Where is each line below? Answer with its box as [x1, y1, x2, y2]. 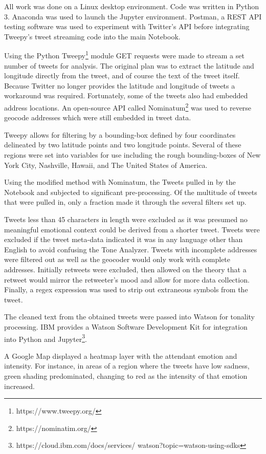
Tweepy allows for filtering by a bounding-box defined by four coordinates [4, 129, 236, 140]
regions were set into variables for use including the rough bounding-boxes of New [4, 149, 261, 160]
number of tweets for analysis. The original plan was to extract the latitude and [4, 60, 254, 71]
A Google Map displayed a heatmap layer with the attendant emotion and [4, 350, 237, 361]
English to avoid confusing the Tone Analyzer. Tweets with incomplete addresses [4, 244, 257, 254]
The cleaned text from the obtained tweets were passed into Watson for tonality [4, 311, 255, 322]
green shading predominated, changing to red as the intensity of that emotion [4, 370, 248, 381]
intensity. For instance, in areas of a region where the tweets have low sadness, [4, 360, 250, 371]
